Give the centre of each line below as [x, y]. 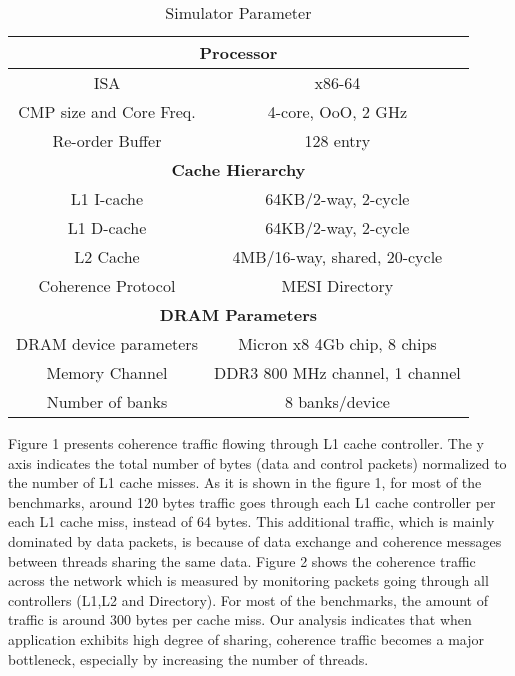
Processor [238, 52]
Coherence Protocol [107, 285]
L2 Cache [107, 256]
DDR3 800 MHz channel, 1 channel [337, 372]
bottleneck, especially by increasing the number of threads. [188, 658]
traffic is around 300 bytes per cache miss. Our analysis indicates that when [240, 619]
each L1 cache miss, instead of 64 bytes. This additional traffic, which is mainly [251, 521]
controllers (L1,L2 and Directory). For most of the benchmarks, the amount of [248, 599]
